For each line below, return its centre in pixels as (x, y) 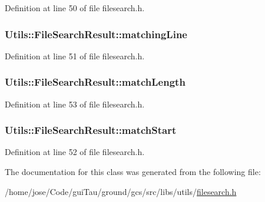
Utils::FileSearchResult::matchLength (95, 82)
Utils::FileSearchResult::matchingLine (96, 34)
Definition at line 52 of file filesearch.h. (75, 152)
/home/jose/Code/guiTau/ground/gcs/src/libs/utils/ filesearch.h (121, 191)
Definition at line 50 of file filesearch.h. (75, 8)
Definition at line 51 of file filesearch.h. (75, 55)
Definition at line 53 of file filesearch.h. (75, 104)
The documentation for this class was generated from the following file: (133, 172)
